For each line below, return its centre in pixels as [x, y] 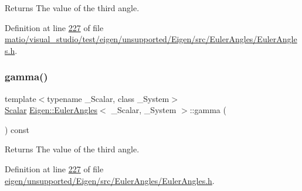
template [21, 98]
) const [17, 129]
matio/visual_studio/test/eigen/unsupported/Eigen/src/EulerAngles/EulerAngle [151, 39]
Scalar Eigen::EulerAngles [51, 110]
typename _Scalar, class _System [108, 98]
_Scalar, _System [144, 110]
